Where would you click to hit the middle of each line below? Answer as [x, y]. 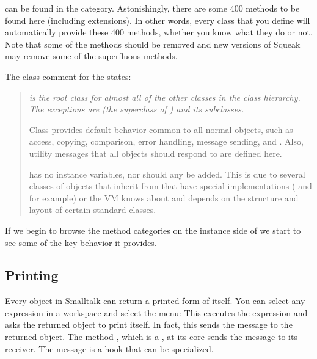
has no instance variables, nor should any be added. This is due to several [167, 174]
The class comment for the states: [68, 76]
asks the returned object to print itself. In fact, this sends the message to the [149, 325]
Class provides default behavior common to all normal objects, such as [161, 129]
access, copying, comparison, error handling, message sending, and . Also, [166, 141]
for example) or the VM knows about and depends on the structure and [164, 198]
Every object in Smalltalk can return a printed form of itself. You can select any [155, 301]
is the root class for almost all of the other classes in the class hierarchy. [165, 97]
